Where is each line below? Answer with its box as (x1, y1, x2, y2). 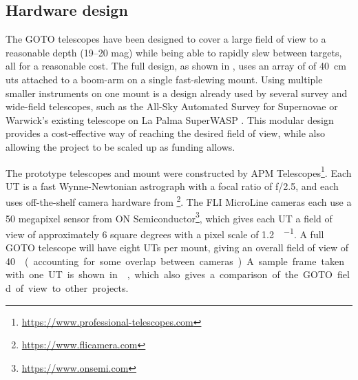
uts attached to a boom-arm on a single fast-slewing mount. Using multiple (6, 72, 323, 86)
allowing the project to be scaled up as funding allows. (6, 139, 235, 154)
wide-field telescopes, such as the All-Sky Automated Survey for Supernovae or (6, 99, 338, 114)
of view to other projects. (15, 280, 129, 295)
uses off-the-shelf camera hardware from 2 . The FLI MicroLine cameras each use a (6, 193, 352, 209)
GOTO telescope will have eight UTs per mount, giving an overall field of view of (6, 240, 349, 255)
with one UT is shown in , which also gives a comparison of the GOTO (6, 267, 333, 282)
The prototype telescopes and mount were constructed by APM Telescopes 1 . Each (6, 163, 352, 180)
